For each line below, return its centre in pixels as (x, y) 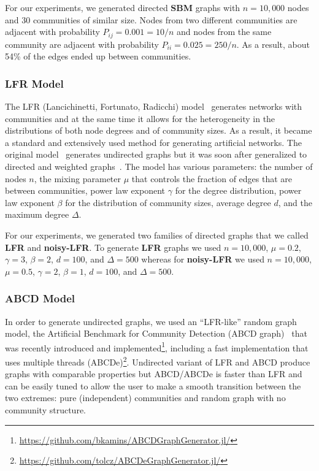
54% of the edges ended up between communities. (98, 56)
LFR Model (34, 83)
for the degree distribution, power (238, 190)
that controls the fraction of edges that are (212, 178)
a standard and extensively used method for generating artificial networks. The (153, 142)
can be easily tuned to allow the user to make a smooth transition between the (153, 385)
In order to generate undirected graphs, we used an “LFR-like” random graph (151, 321)
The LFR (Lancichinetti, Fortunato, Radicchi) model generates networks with (154, 106)
